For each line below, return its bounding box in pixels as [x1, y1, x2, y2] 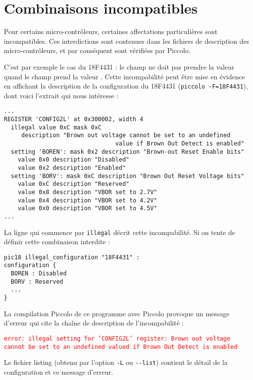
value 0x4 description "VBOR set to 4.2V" [18, 197, 157, 204]
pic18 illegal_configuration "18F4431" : [4, 253, 140, 261]
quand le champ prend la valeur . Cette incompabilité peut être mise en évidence [4, 71, 245, 81]
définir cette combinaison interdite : [4, 236, 110, 247]
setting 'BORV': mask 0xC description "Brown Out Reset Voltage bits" [11, 172, 244, 180]
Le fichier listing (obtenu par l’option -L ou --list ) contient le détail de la [4, 357, 228, 367]
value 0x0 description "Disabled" [18, 156, 129, 163]
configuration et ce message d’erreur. [4, 366, 113, 377]
